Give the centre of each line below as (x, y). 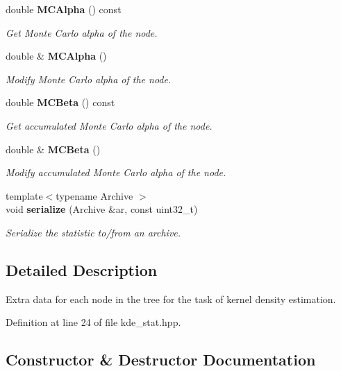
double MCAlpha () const (64, 9)
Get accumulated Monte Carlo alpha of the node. (109, 125)
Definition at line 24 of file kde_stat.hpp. (93, 322)
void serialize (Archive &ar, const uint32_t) (102, 209)
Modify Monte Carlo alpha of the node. (89, 79)
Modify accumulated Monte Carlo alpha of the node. (116, 172)
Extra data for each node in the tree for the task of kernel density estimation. (171, 299)
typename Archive (94, 195)
